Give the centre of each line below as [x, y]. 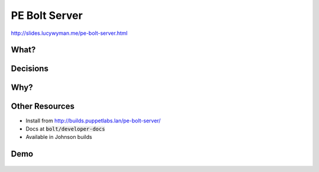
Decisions [30, 69]
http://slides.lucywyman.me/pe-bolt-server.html [69, 33]
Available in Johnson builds [59, 137]
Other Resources [43, 106]
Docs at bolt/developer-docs [66, 129]
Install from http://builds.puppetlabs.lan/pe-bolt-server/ [93, 121]
